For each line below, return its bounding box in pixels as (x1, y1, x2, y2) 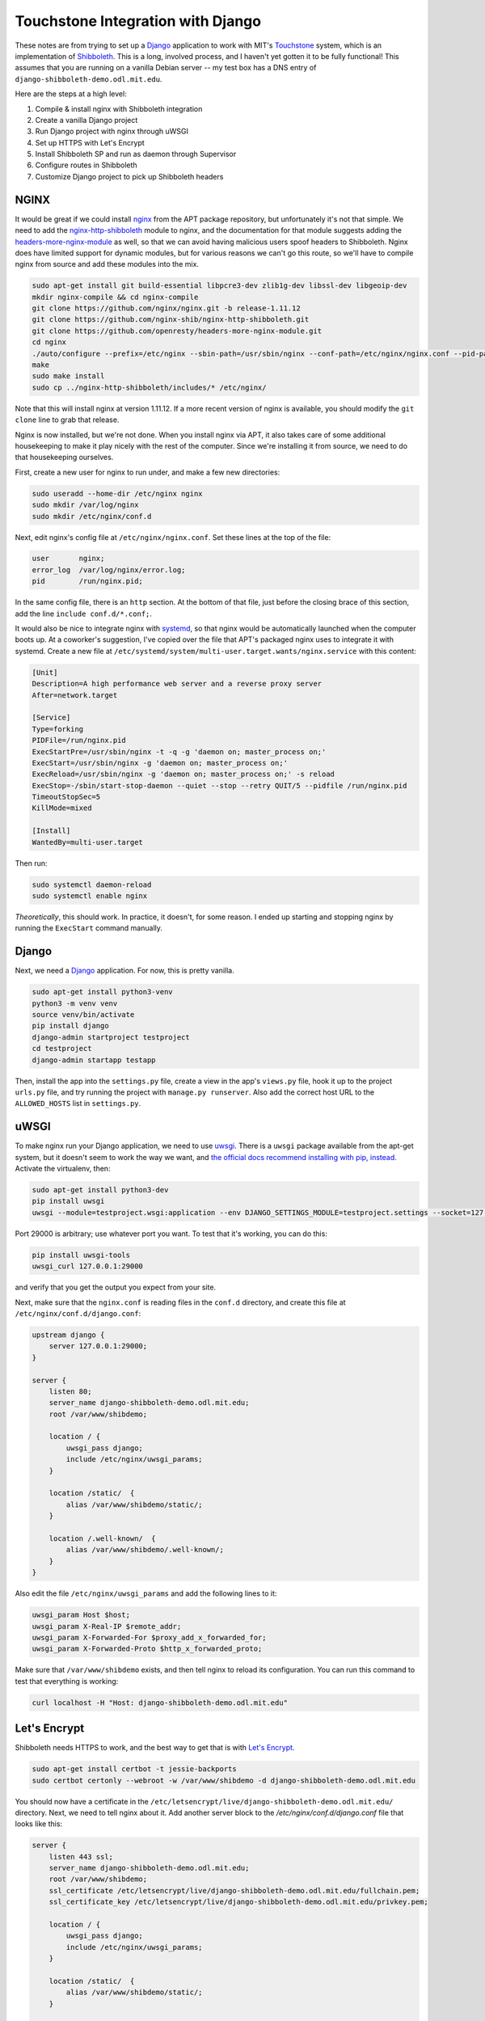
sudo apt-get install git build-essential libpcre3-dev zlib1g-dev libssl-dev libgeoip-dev (32, 281, 407, 290)
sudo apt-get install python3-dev (32, 1185, 169, 1195)
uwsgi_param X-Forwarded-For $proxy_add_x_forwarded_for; (32, 1633, 267, 1642)
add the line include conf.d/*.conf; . (15, 609, 153, 618)
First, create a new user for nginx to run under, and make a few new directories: (15, 467, 280, 477)
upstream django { (32, 1330, 105, 1340)
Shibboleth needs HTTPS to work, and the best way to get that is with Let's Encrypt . (15, 1743, 295, 1753)
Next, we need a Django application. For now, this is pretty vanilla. (15, 966, 234, 976)
